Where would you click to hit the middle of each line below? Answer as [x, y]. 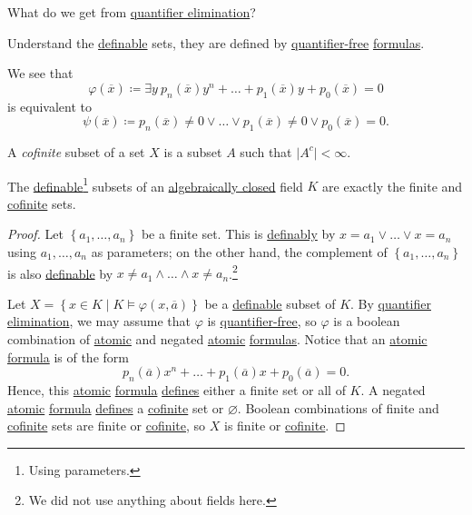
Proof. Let [35, 234]
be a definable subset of [270, 303]
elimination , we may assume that [99, 321]
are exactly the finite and [393, 186]
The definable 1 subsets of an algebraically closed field [155, 184]
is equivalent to [50, 106]
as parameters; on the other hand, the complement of [239, 252]
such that [266, 151]
